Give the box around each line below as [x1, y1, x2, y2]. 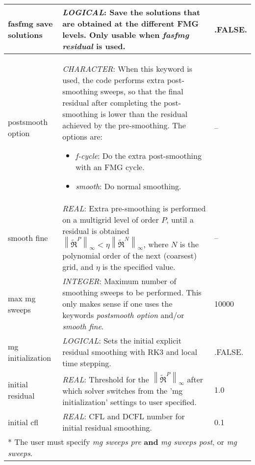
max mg [8, 292, 36, 304]
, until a [166, 214, 194, 225]
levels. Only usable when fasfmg [62, 29, 189, 40]
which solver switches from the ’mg [62, 385, 183, 397]
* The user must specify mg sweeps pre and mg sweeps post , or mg [8, 436, 237, 448]
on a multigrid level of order [62, 214, 159, 225]
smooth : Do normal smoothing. [76, 180, 181, 192]
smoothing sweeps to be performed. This [62, 287, 202, 298]
